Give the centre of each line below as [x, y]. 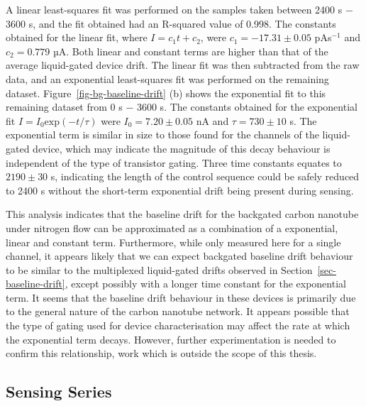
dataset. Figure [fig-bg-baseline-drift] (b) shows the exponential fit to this [166, 93]
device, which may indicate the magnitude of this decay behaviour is [182, 148]
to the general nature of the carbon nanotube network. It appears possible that [178, 311]
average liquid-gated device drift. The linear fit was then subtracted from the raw [183, 65]
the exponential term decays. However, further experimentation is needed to [171, 339]
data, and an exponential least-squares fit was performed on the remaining [167, 78]
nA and [212, 120]
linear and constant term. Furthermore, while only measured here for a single [173, 242]
